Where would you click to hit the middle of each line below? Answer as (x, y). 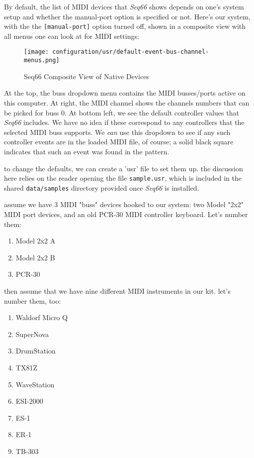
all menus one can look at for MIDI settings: (72, 36)
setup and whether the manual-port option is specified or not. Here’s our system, (127, 16)
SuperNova (32, 334)
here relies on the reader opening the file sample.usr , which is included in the (123, 178)
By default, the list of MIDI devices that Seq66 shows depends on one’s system (124, 6)
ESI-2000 (29, 401)
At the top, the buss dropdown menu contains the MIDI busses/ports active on (125, 93)
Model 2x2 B (35, 257)
